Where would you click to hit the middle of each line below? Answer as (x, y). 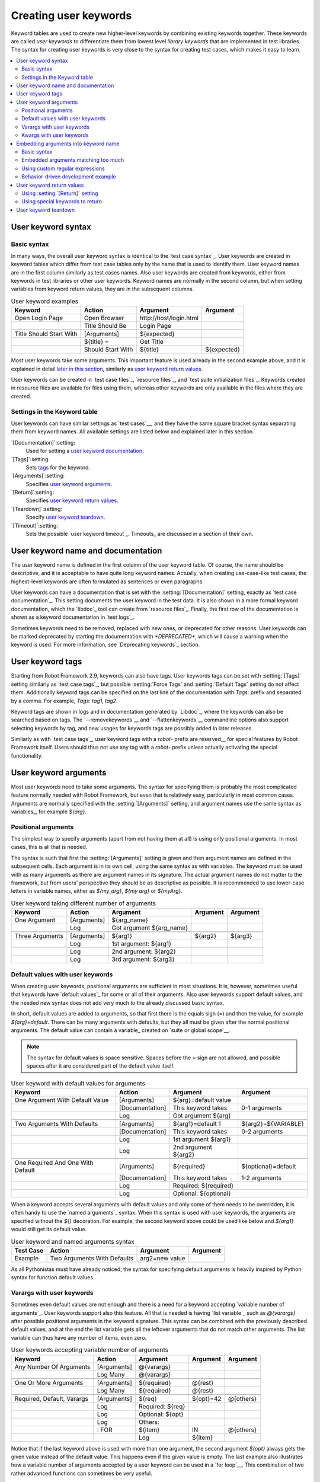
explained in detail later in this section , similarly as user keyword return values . (107, 369)
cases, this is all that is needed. (49, 847)
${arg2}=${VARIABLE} (273, 1123)
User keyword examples (45, 301)
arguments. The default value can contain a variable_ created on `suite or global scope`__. (121, 1030)
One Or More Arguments (49, 1382)
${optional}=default (268, 1166)
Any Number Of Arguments (52, 1366)
